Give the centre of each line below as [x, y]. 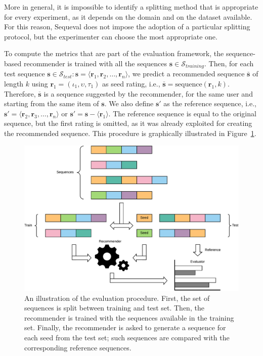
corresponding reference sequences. [78, 347]
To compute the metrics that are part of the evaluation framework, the [114, 53]
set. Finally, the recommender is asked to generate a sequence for [125, 327]
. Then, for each [229, 63]
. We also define [129, 103]
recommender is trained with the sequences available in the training [129, 317]
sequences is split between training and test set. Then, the [114, 308]
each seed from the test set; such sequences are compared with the [127, 337]
